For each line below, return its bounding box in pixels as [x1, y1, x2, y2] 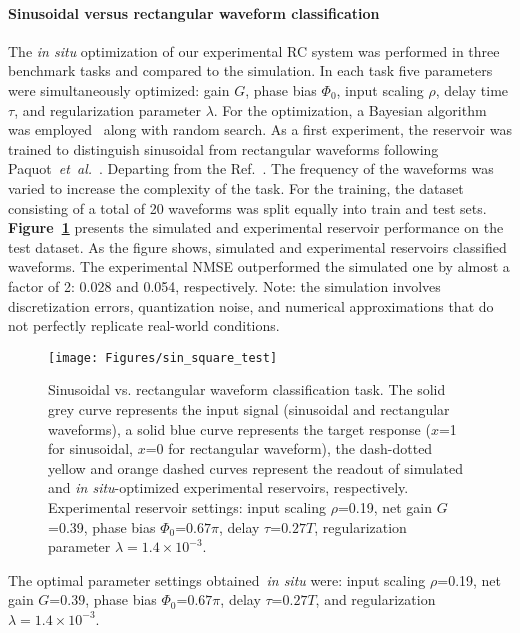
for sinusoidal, [48, 438, 133, 459]
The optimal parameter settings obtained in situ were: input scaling [8, 569, 426, 590]
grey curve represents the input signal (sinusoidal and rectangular [48, 398, 450, 419]
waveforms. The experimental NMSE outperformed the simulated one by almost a [8, 256, 510, 277]
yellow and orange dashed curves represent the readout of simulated [48, 457, 464, 478]
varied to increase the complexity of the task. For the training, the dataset [8, 177, 464, 198]
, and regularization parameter [14, 99, 201, 120]
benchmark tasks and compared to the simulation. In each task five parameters [8, 60, 493, 81]
